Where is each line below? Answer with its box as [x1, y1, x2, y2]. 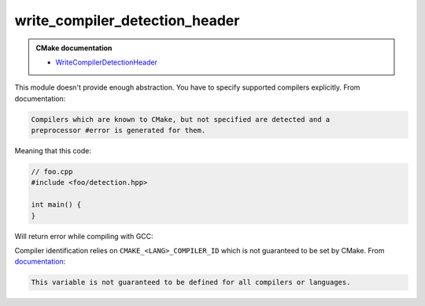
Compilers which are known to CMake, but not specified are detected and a [31, 115, 331, 124]
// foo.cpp [31, 168, 73, 176]
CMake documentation [35, 43, 113, 53]
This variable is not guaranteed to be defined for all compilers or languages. [31, 278, 351, 287]
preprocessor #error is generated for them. [31, 126, 206, 135]
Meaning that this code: [14, 146, 92, 156]
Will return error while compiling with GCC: [14, 231, 153, 241]
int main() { [31, 201, 82, 209]
